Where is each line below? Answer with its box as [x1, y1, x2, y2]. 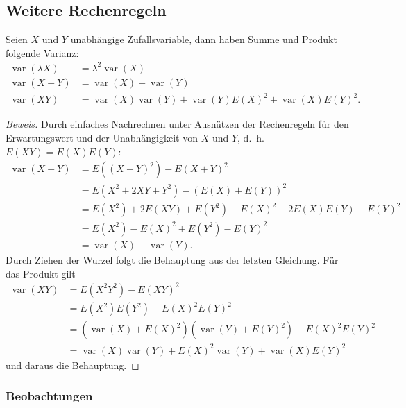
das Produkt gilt [6, 266, 76, 280]
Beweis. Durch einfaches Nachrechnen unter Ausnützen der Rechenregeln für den [6, 117, 349, 131]
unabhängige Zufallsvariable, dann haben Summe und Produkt [70, 32, 337, 46]
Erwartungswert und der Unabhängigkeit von [6, 130, 198, 145]
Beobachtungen [6, 387, 93, 405]
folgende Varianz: [6, 45, 79, 60]
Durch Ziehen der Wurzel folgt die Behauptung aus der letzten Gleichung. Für [6, 252, 339, 266]
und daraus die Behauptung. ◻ [6, 357, 139, 372]
